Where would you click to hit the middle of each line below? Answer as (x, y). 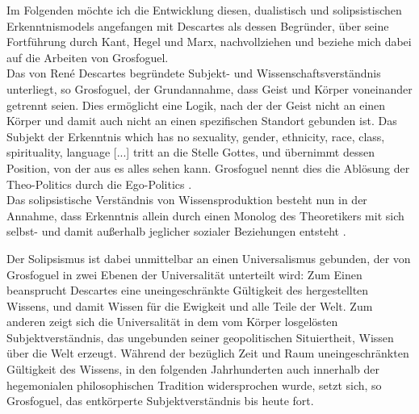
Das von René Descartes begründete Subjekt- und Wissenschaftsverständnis (194, 73)
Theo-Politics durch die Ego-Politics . (99, 184)
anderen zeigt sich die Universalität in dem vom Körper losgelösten (172, 322)
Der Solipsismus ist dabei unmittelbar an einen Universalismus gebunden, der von (209, 258)
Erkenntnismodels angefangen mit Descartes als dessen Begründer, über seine (198, 25)
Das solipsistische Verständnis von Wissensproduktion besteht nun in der (187, 200)
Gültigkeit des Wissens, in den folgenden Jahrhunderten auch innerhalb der (193, 369)
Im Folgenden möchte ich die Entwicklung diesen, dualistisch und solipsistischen (204, 10)
